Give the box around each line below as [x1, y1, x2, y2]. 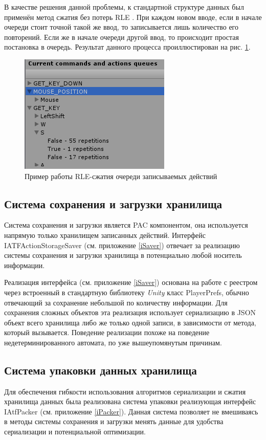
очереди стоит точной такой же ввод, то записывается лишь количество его [4, 21, 239, 32]
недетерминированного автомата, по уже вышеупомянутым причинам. [4, 337, 222, 347]
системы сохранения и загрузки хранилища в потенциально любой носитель [4, 250, 242, 260]
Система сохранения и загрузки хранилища [4, 195, 223, 211]
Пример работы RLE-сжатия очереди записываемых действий [25, 170, 217, 181]
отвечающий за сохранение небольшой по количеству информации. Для [4, 297, 228, 307]
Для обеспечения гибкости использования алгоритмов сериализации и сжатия [4, 386, 246, 397]
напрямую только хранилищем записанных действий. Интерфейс [4, 229, 206, 240]
